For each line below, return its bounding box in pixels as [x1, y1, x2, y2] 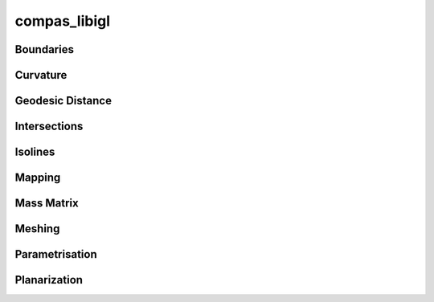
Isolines [14, 145, 55, 159]
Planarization [14, 273, 84, 287]
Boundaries [14, 43, 74, 56]
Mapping [14, 171, 61, 185]
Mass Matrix [14, 197, 80, 210]
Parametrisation [14, 247, 97, 261]
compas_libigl [14, 12, 111, 30]
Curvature [14, 68, 68, 82]
